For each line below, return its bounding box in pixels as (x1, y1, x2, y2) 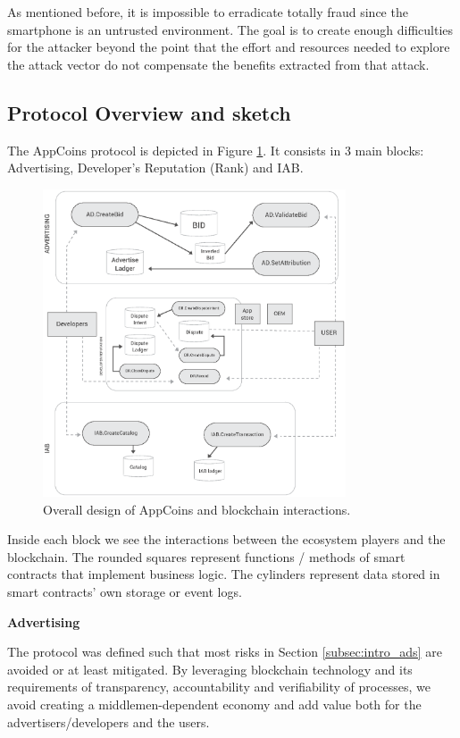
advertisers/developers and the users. (7, 712, 210, 731)
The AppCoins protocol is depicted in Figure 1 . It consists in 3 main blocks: (7, 140, 424, 159)
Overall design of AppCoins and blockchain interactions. (43, 499, 351, 518)
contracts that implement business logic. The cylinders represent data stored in (7, 565, 440, 583)
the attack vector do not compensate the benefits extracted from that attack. (7, 55, 430, 73)
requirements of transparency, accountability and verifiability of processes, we (7, 677, 431, 696)
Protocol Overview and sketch (7, 98, 291, 126)
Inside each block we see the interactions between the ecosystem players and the (7, 530, 446, 549)
